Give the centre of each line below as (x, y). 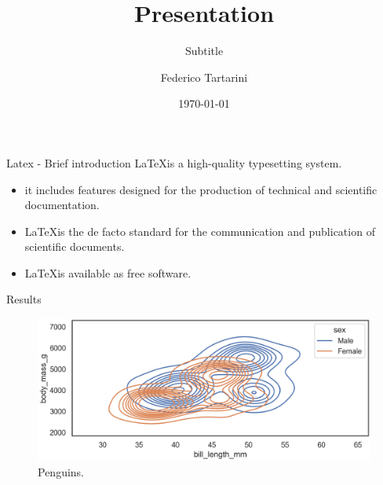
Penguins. (61, 472)
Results (24, 299)
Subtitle (204, 51)
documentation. (62, 205)
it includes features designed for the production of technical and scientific (201, 189)
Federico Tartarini (204, 77)
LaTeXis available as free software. (108, 272)
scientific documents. (75, 246)
